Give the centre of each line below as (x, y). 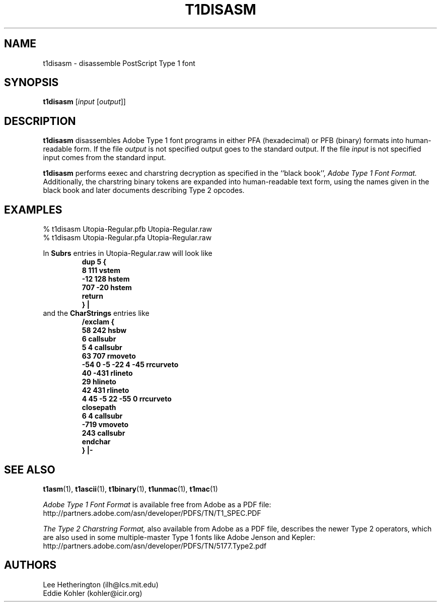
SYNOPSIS (31, 83)
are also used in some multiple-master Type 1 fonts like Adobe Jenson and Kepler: (179, 537)
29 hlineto (99, 382)
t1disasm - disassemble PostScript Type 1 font (119, 63)
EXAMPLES (33, 210)
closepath (99, 408)
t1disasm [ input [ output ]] (84, 102)
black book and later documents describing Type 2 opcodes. (144, 190)
